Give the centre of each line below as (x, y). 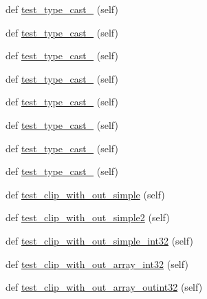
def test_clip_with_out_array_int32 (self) (97, 264)
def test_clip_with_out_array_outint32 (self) (104, 287)
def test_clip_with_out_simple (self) (85, 194)
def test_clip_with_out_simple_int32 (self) (99, 240)
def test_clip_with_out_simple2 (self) (88, 217)
